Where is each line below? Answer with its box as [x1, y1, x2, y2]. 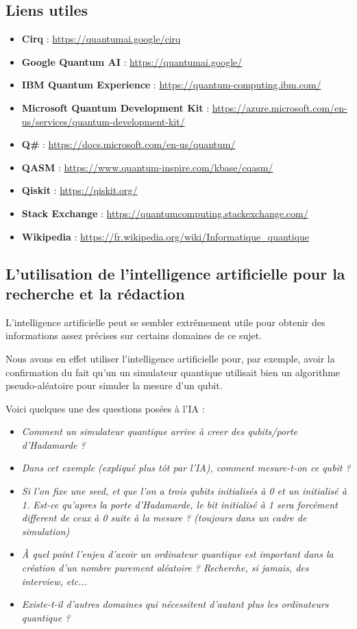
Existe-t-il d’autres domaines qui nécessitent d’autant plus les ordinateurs [21, 597, 329, 611]
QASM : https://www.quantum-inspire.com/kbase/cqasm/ [21, 160, 273, 174]
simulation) [21, 523, 70, 538]
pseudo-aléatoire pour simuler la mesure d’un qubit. [5, 378, 223, 393]
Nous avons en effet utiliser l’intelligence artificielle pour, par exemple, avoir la [5, 351, 335, 365]
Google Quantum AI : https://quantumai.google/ [21, 54, 243, 69]
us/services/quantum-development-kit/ [21, 114, 185, 128]
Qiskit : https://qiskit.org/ [21, 183, 138, 197]
